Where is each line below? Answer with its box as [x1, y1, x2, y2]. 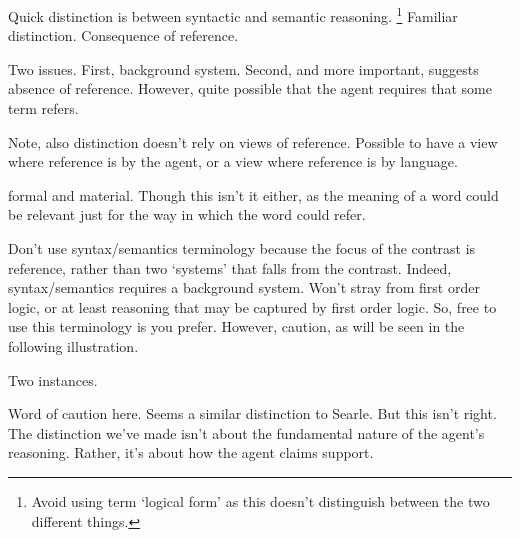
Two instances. [8, 369, 98, 390]
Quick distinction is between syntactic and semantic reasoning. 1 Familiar [8, 3, 458, 26]
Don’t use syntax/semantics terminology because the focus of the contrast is [8, 238, 476, 258]
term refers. [8, 98, 79, 119]
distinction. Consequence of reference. [8, 25, 239, 46]
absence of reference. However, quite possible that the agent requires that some [8, 78, 492, 99]
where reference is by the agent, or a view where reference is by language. [8, 151, 458, 172]
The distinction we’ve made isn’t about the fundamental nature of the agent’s [8, 422, 485, 443]
